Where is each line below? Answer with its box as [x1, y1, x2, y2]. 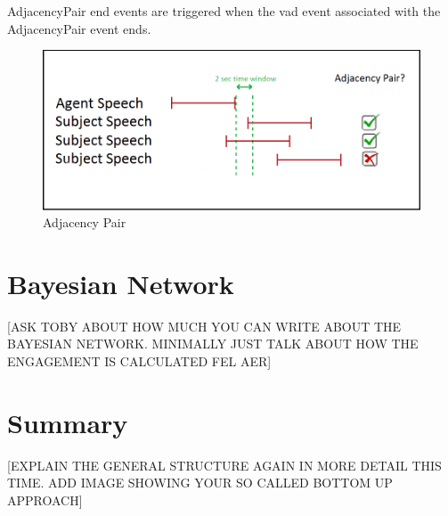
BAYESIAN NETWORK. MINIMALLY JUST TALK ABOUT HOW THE [7, 334, 419, 353]
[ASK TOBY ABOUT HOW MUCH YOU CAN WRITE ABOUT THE [7, 316, 402, 335]
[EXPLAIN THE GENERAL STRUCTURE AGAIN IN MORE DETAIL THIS [7, 455, 442, 474]
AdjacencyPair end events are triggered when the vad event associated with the [7, 2, 441, 20]
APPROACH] [7, 490, 83, 509]
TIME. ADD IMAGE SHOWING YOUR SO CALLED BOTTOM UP [7, 473, 393, 492]
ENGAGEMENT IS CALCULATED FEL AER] [7, 352, 272, 370]
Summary [7, 404, 128, 440]
